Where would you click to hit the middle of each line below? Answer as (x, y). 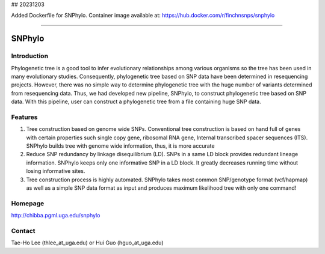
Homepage (28, 203)
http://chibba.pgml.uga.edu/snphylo (56, 216)
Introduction (29, 56)
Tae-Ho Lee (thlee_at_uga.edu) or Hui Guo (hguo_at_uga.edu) (87, 243)
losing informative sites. (56, 171)
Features (24, 117)
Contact (23, 231)
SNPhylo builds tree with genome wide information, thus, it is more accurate (120, 146)
